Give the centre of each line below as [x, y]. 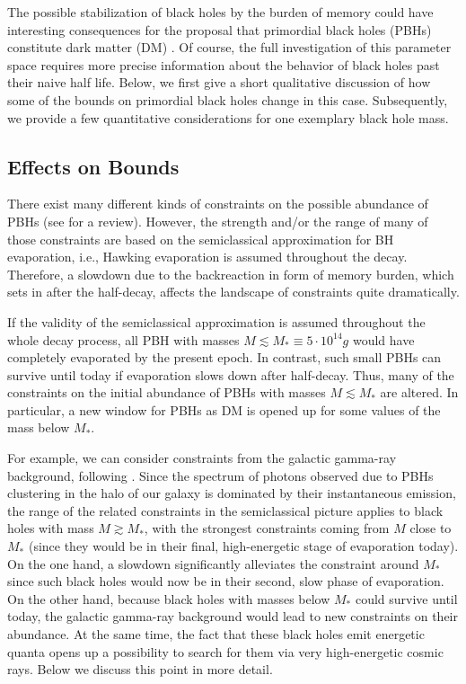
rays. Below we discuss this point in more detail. [140, 669]
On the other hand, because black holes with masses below [169, 598]
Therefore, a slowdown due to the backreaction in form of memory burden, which [231, 274]
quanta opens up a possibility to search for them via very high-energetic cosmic [225, 651]
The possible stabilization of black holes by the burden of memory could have [220, 12]
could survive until [406, 598]
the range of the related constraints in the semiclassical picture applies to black [225, 510]
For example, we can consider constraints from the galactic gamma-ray [202, 458]
